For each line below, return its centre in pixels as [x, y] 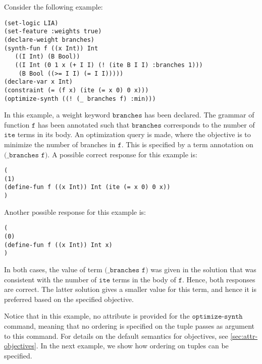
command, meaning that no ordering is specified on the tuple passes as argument [129, 325]
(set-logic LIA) [31, 23]
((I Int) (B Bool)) [47, 57]
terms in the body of [144, 279]
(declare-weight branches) [49, 40]
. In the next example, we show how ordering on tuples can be [132, 346]
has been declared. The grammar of [199, 115]
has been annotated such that [84, 124]
